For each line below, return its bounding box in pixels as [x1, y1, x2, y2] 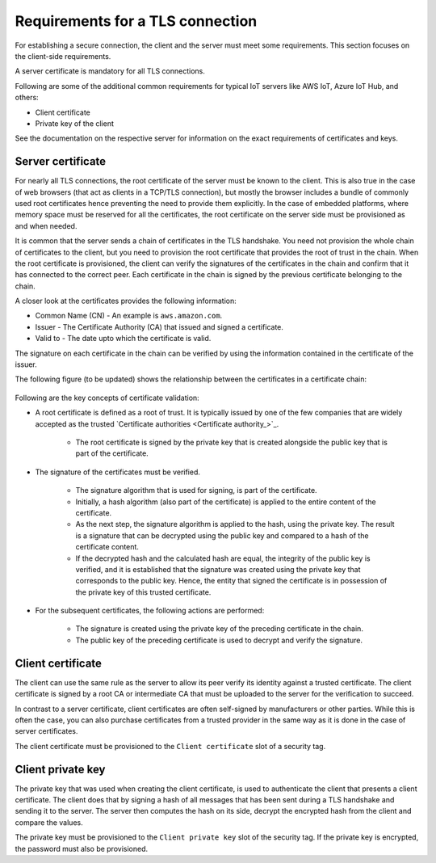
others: [15, 93, 40, 103]
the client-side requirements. [15, 51, 111, 61]
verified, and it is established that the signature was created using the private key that [75, 564, 361, 574]
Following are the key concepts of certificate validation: [15, 393, 199, 402]
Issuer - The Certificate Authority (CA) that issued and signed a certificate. [35, 322, 284, 331]
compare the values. [15, 817, 84, 827]
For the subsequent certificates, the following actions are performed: [35, 606, 265, 616]
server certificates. [15, 726, 78, 736]
